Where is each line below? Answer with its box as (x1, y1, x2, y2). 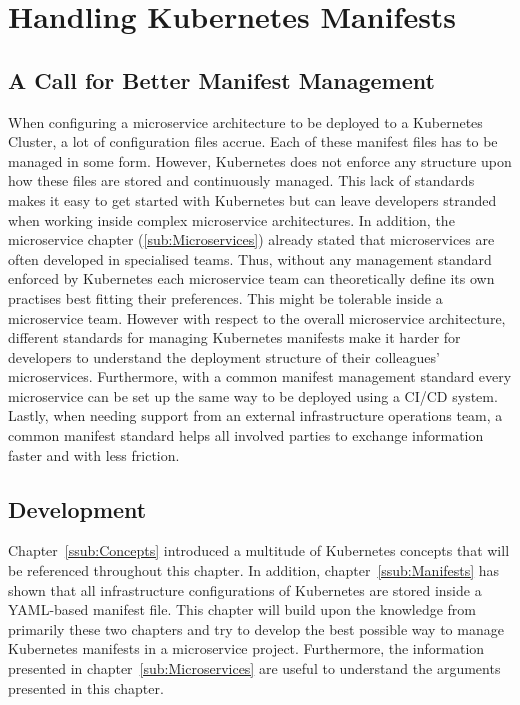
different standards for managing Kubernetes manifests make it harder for (8, 327, 461, 348)
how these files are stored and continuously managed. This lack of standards (8, 170, 475, 191)
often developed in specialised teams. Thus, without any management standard (8, 248, 492, 269)
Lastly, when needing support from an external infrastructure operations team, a (8, 405, 503, 426)
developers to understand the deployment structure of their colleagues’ (8, 346, 440, 367)
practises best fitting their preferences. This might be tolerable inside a (8, 287, 443, 308)
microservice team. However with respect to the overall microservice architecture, (8, 307, 506, 328)
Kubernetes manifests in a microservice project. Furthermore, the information (8, 638, 485, 659)
